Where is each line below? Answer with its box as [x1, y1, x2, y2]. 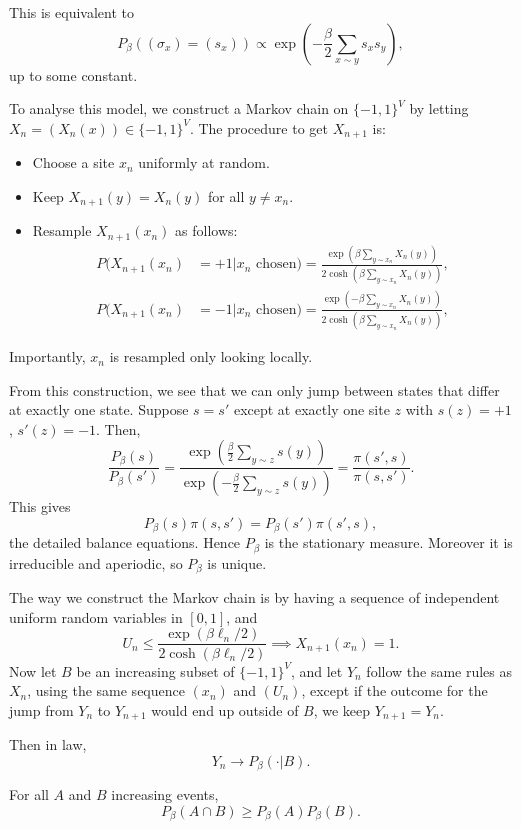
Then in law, [9, 734, 87, 755]
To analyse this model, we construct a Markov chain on [9, 98, 349, 119]
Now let [9, 660, 57, 681]
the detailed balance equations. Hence [9, 532, 241, 553]
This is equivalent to [9, 2, 134, 22]
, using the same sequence [27, 680, 185, 701]
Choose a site [32, 152, 115, 173]
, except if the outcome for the [301, 680, 488, 701]
